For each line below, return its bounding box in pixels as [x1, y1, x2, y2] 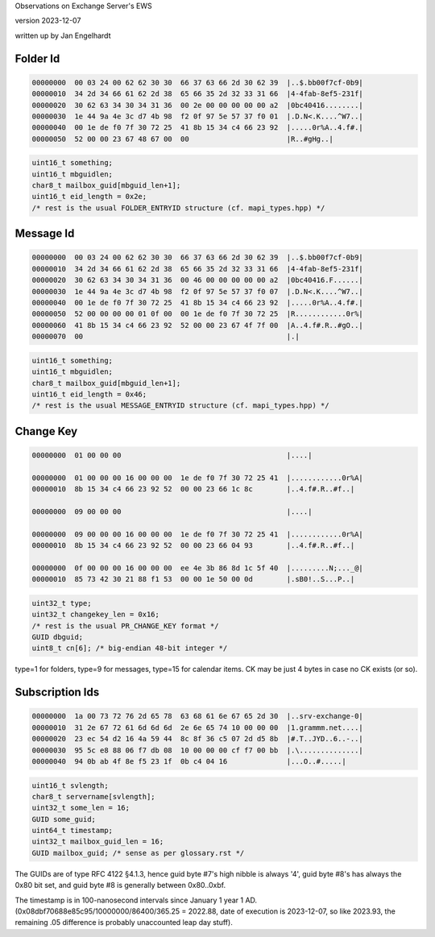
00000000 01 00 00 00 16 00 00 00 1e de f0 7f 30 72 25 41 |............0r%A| [31, 473, 364, 483]
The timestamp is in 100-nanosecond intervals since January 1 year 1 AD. [14, 895, 258, 905]
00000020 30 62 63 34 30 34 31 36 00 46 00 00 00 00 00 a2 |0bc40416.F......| [31, 276, 364, 285]
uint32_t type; [31, 599, 92, 607]
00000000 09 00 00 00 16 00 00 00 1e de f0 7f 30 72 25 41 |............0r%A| [31, 529, 364, 539]
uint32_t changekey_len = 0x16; [31, 610, 160, 620]
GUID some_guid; [31, 815, 97, 823]
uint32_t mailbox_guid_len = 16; [31, 837, 164, 846]
